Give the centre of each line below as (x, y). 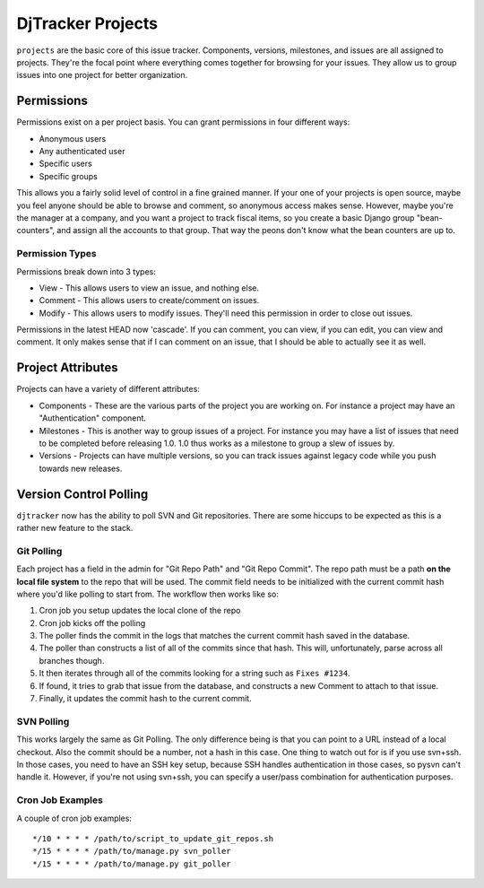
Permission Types (57, 254)
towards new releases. (81, 468)
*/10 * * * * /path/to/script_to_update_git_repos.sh (153, 838)
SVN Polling (43, 721)
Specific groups (68, 176)
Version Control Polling (82, 494)
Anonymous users (73, 138)
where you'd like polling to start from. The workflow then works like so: (148, 594)
